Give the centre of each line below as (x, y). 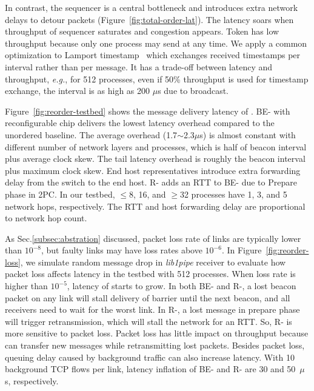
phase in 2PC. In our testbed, (60, 194)
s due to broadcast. (193, 91)
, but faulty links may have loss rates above (122, 250)
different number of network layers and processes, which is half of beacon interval (156, 146)
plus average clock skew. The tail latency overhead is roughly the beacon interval (155, 159)
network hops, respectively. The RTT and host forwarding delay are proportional (155, 206)
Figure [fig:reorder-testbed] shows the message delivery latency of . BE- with (148, 111)
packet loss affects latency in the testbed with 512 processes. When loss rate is (150, 274)
